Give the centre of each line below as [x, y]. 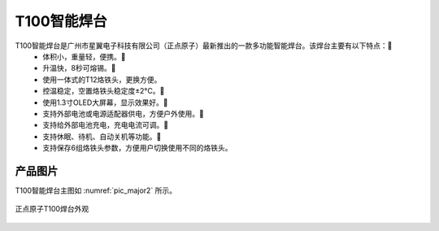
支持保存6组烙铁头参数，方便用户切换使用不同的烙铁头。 [137, 148]
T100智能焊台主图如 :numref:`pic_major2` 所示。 [96, 190]
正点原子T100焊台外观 [52, 209]
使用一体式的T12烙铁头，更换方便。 [102, 79]
